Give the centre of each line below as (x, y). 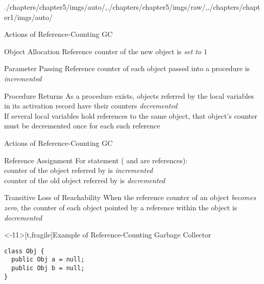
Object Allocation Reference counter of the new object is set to (103, 51)
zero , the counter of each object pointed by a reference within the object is (121, 207)
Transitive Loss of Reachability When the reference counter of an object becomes (130, 197)
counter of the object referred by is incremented (79, 170)
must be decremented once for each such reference (82, 126)
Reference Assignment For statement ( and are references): (96, 160)
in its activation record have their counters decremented (91, 106)
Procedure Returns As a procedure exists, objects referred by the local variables (129, 95)
